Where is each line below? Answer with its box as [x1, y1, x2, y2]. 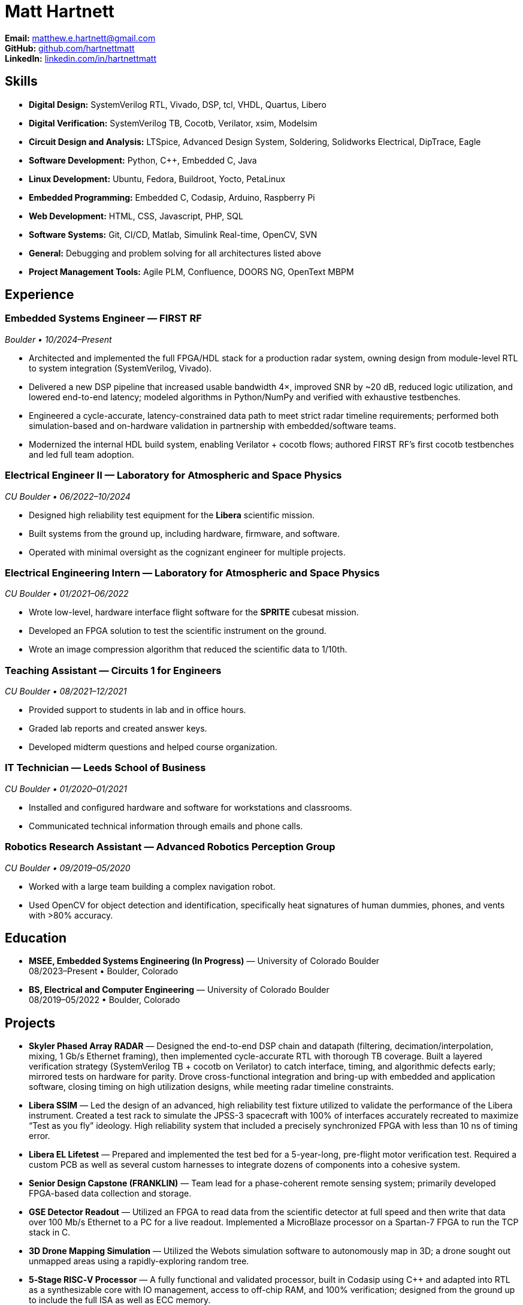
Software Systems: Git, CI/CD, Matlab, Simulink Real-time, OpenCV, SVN [29, 229, 318, 240]
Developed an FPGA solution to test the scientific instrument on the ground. [29, 626, 327, 636]
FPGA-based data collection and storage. [29, 1188, 192, 1199]
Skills [5, 74, 38, 89]
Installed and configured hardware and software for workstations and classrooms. [29, 802, 352, 812]
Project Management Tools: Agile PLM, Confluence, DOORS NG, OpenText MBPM [29, 266, 354, 277]
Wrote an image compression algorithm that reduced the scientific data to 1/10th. [29, 644, 347, 655]
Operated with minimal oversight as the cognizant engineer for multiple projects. [29, 546, 346, 557]
